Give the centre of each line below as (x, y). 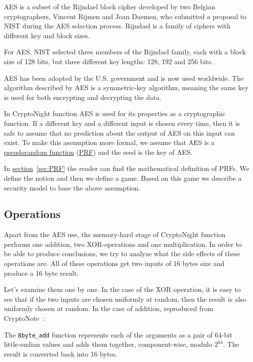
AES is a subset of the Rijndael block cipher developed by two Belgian (110, 6)
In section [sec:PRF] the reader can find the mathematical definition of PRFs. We (126, 168)
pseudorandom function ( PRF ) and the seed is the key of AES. (98, 152)
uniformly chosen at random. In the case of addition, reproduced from (109, 308)
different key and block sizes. (47, 35)
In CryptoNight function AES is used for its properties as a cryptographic (115, 113)
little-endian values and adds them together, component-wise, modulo (108, 344)
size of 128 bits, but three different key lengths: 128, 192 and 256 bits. (109, 61)
